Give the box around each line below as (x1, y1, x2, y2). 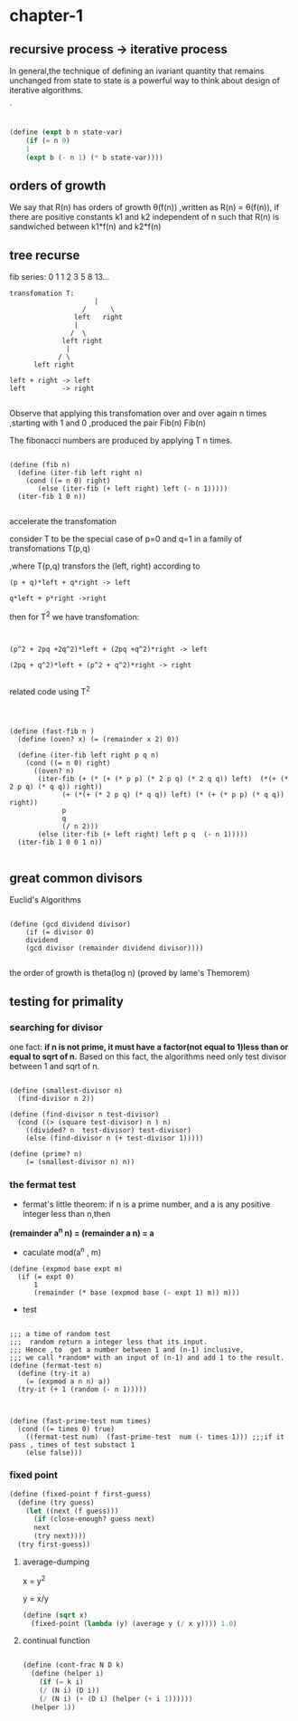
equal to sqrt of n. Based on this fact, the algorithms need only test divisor (9, 1051, 287, 1062)
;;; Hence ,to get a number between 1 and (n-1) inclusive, (9, 1345, 245, 1354)
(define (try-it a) (17, 1369, 91, 1378)
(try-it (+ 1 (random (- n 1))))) (17, 1384, 147, 1394)
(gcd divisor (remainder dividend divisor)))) (25, 943, 204, 953)
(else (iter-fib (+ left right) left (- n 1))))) (37, 484, 228, 493)
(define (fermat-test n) (9, 1361, 103, 1370)
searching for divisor (9, 1020, 104, 1033)
